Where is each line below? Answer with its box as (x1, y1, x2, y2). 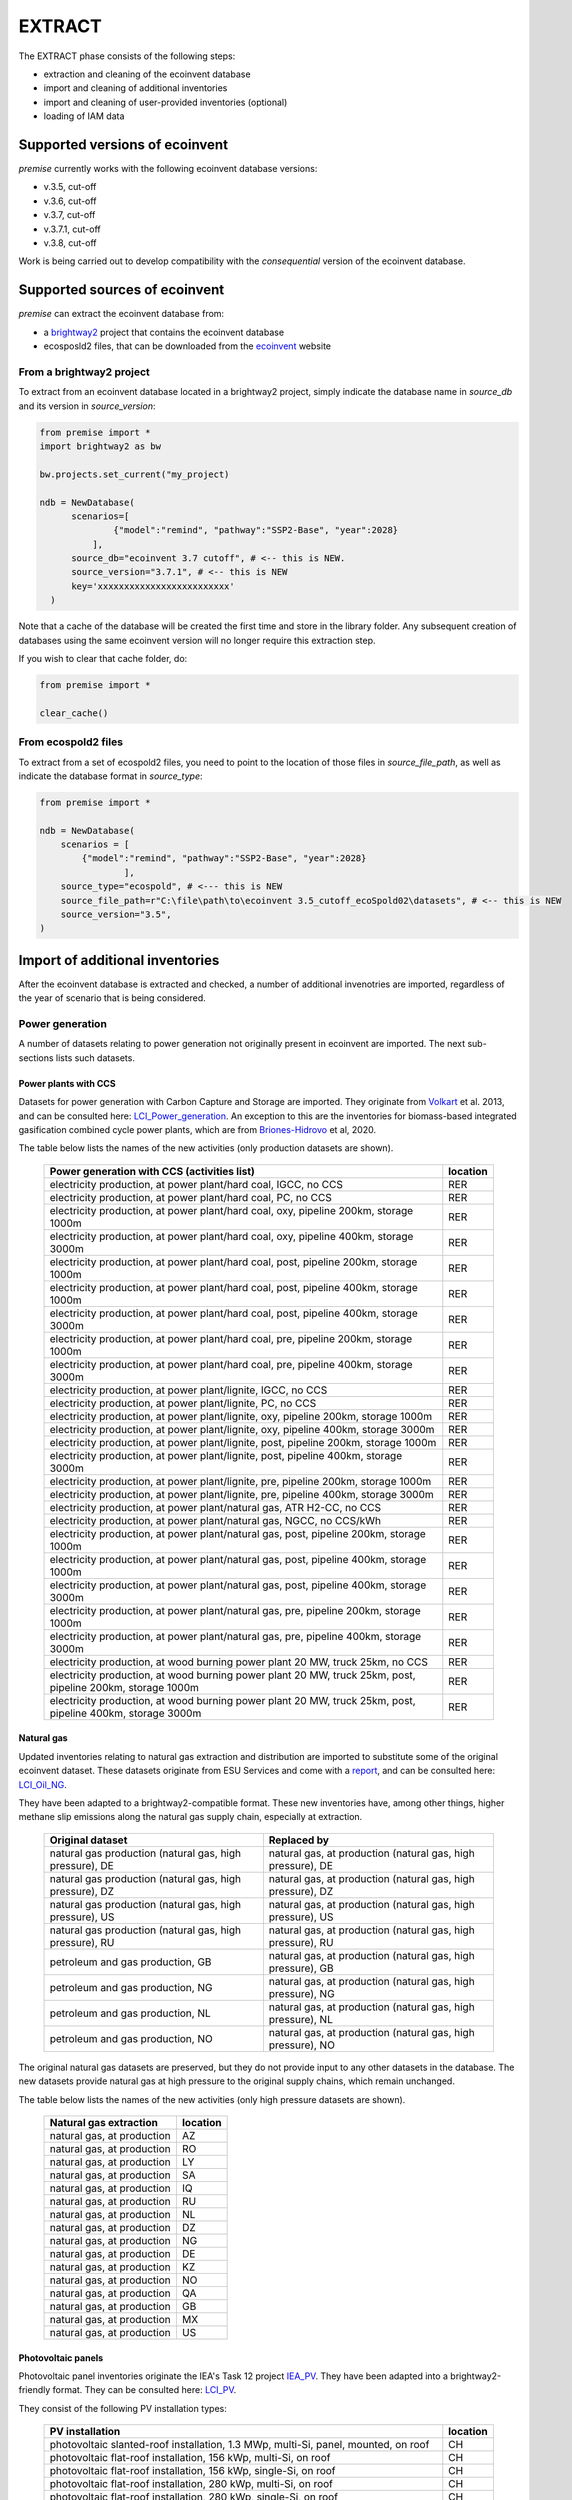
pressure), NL (268, 2012, 334, 2026)
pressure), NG (268, 1986, 335, 2000)
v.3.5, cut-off (43, 181, 97, 193)
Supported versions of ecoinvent (18, 136, 229, 153)
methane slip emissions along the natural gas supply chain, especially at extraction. (18, 1811, 363, 1823)
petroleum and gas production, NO (49, 2031, 214, 2045)
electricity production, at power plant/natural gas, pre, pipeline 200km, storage (49, 1603, 421, 1617)
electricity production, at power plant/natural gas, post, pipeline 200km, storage (49, 1526, 427, 1540)
